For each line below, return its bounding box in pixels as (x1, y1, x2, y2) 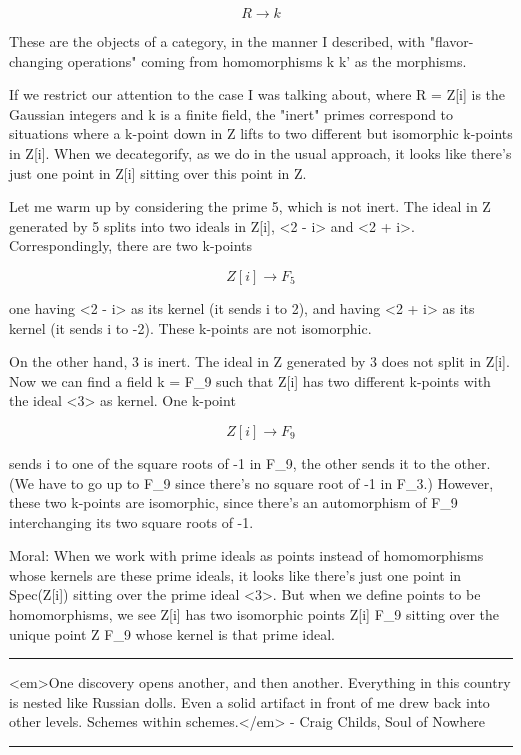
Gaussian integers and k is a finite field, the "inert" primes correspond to (9, 103, 454, 124)
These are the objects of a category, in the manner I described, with (9, 31, 426, 51)
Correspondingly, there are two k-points (9, 235, 252, 256)
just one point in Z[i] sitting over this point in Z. (9, 162, 307, 183)
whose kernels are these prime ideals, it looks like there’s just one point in (9, 564, 462, 585)
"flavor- (429, 31, 474, 51)
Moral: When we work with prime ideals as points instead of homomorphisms (9, 545, 484, 566)
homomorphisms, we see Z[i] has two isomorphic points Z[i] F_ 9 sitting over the (9, 604, 500, 625)
